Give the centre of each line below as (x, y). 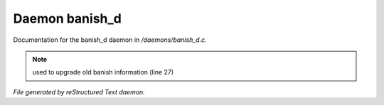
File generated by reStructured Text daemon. (79, 92)
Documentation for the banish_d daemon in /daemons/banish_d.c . (110, 40)
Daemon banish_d (68, 18)
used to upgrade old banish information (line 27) (103, 72)
